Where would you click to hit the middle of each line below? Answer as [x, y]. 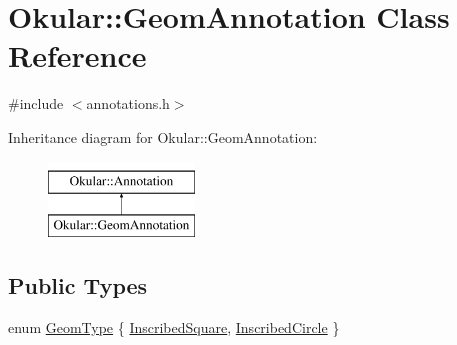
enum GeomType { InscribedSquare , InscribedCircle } [174, 326]
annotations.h [128, 103]
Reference [77, 55]
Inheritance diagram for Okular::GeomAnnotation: [163, 136]
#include [36, 103]
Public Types [78, 285]
